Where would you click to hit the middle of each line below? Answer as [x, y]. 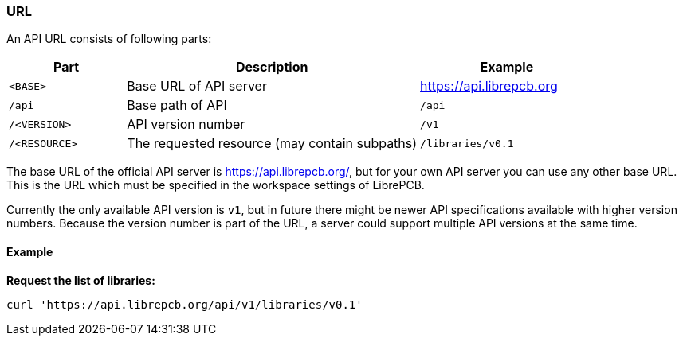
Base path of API [177, 105]
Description [272, 67]
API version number [186, 124]
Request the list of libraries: [81, 280]
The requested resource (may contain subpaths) [272, 144]
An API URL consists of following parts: [109, 39]
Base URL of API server [197, 86]
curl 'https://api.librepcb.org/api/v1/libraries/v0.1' [184, 304]
